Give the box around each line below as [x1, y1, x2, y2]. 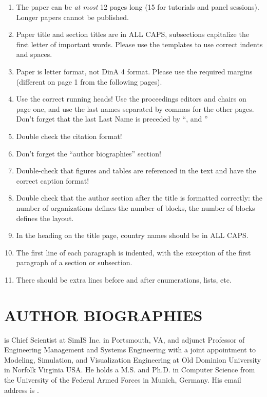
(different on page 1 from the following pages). [16, 76, 162, 87]
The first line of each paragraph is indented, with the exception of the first [16, 247, 251, 257]
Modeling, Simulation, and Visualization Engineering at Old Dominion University [4, 354, 261, 365]
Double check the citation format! [16, 130, 122, 141]
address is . [4, 384, 39, 395]
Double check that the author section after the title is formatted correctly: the [16, 192, 263, 203]
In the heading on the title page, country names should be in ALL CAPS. [16, 230, 249, 241]
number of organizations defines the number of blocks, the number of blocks [16, 202, 255, 213]
